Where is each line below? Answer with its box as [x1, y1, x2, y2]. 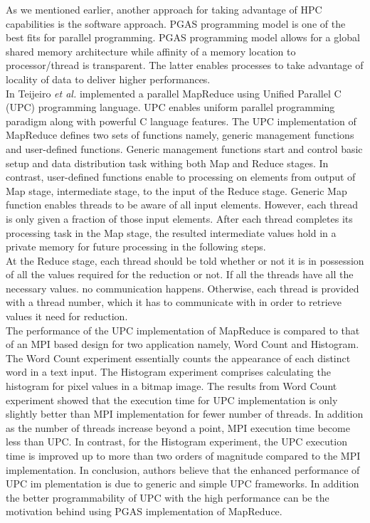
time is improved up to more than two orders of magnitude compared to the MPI [6, 448, 361, 463]
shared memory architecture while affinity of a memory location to [6, 43, 296, 58]
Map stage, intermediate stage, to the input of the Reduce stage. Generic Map [6, 183, 347, 198]
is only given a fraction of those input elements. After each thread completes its [6, 211, 353, 226]
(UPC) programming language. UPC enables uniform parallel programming [6, 100, 335, 115]
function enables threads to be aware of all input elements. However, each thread [6, 197, 359, 212]
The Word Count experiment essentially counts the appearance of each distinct [6, 350, 351, 365]
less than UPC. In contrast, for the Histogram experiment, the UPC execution [6, 434, 347, 449]
